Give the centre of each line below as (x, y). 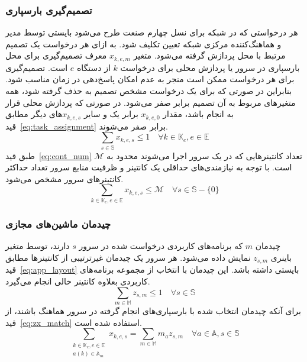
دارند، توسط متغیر (38, 246)
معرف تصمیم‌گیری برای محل (56, 55)
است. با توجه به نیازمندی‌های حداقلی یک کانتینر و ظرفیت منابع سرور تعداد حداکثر (149, 167)
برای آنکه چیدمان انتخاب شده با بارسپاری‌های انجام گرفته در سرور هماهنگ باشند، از (153, 310)
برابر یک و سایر (111, 114)
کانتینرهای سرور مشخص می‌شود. (64, 178)
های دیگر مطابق (34, 114)
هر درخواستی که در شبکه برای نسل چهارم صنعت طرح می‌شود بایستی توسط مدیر (152, 32)
